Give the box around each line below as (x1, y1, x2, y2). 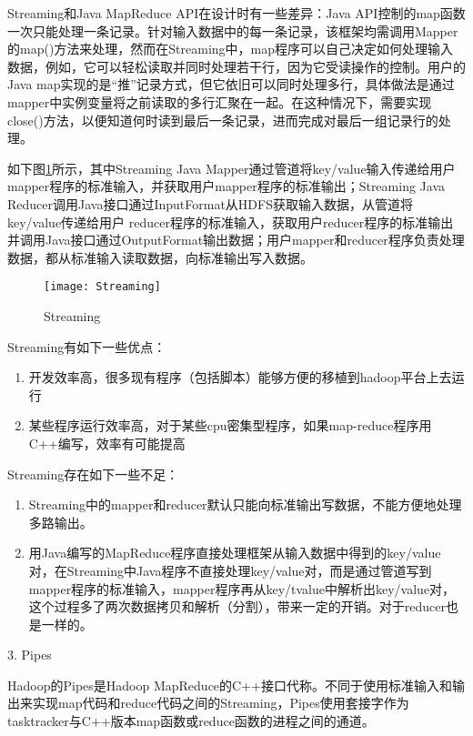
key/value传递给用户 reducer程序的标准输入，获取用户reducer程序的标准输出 (7, 212, 454, 231)
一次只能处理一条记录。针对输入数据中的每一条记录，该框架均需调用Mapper (7, 21, 458, 40)
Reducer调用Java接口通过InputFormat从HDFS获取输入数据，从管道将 (7, 194, 413, 213)
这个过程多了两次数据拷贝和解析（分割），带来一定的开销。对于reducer (28, 597, 446, 616)
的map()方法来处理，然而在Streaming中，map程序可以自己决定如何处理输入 (7, 39, 454, 58)
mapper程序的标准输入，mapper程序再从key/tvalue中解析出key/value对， (28, 579, 456, 598)
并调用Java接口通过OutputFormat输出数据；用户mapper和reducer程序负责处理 (7, 230, 465, 249)
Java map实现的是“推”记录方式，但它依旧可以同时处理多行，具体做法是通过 (7, 75, 455, 94)
